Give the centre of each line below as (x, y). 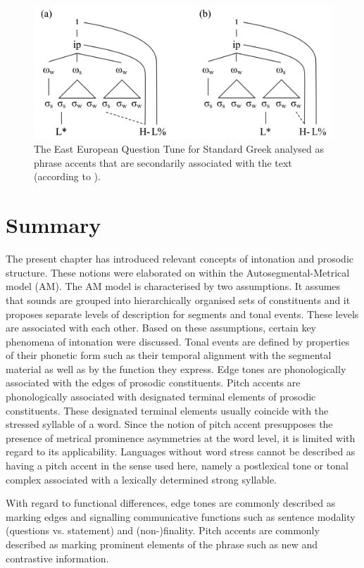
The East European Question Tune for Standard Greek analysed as (179, 149)
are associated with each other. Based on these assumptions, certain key (161, 328)
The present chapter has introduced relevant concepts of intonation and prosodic (180, 259)
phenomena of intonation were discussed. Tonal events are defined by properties (178, 341)
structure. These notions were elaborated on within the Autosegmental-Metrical (178, 272)
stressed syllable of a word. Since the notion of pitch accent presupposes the (169, 424)
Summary (54, 225)
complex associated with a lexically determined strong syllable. (141, 479)
